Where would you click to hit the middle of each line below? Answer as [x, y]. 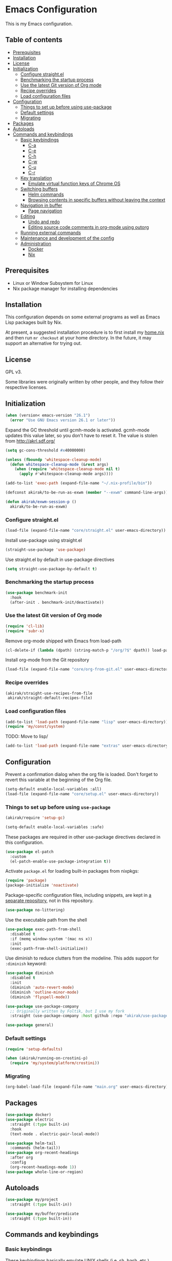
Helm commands [46, 194]
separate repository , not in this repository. [49, 900]
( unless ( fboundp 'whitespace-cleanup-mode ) [53, 460]
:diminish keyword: [26, 964]
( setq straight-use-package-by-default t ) [51, 569]
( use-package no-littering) [35, 910]
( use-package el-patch [29, 852]
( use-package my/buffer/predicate [42, 1214]
